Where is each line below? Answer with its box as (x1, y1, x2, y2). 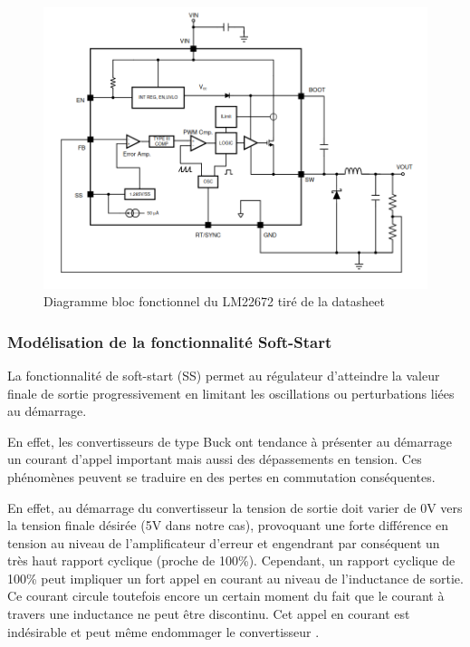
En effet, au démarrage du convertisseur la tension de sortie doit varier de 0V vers (7, 497, 463, 517)
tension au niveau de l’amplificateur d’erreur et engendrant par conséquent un (7, 533, 440, 552)
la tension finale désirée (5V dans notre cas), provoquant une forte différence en (7, 516, 448, 535)
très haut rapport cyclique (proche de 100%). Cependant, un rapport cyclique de (7, 551, 456, 570)
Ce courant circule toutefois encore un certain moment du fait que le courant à (7, 586, 445, 605)
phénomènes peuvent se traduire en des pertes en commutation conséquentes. (7, 467, 436, 486)
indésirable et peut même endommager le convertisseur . (7, 622, 320, 641)
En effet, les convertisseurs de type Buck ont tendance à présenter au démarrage (7, 431, 452, 450)
